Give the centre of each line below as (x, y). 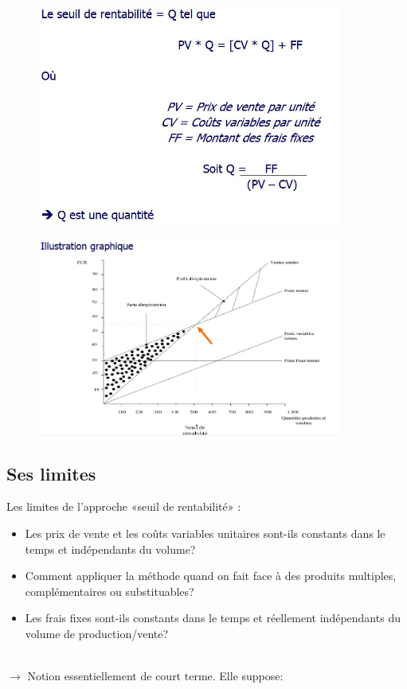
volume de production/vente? (97, 633)
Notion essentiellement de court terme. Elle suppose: (155, 676)
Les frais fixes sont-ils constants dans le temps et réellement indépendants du (213, 618)
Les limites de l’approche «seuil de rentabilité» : (124, 506)
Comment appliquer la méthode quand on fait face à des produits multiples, (211, 576)
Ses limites (51, 473)
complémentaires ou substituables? (110, 591)
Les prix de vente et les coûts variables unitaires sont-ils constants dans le (205, 533)
